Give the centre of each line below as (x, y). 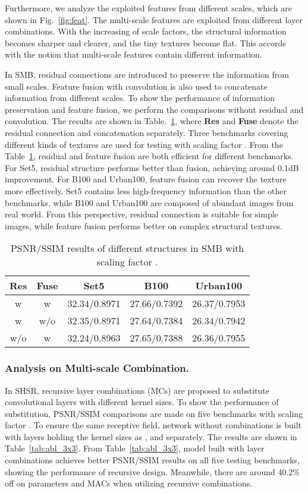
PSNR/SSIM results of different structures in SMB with (127, 248)
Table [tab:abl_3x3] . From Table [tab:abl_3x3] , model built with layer (135, 448)
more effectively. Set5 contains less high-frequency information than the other (146, 190)
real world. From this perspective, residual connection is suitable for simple (142, 214)
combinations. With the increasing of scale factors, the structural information (146, 31)
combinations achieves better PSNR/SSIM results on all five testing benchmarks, (153, 460)
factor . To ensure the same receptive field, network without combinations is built (153, 425)
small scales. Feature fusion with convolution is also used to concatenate (136, 86)
